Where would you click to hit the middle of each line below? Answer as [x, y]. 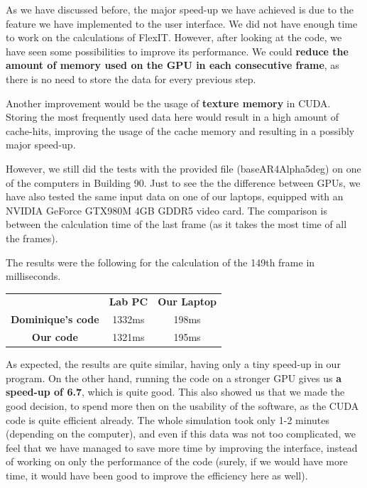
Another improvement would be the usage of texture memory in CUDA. [168, 103]
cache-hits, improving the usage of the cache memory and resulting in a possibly [180, 130]
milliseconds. [33, 276]
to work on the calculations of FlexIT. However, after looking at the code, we [174, 37]
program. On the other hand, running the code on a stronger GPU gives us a [174, 378]
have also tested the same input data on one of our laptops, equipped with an [175, 196]
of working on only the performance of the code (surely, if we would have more [177, 461]
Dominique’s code [55, 319]
